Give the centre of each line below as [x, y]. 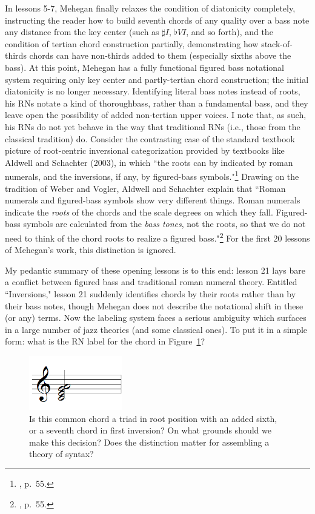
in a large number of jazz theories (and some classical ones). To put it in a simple [156, 329]
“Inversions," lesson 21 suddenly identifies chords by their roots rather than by [151, 293]
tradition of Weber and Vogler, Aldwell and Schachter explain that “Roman [145, 188]
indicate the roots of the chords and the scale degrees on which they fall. [139, 212]
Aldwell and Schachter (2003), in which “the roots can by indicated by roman [149, 162]
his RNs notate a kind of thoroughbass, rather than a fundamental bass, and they [157, 103]
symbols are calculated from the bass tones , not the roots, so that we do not [164, 224]
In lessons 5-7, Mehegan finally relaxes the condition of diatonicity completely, [150, 8]
